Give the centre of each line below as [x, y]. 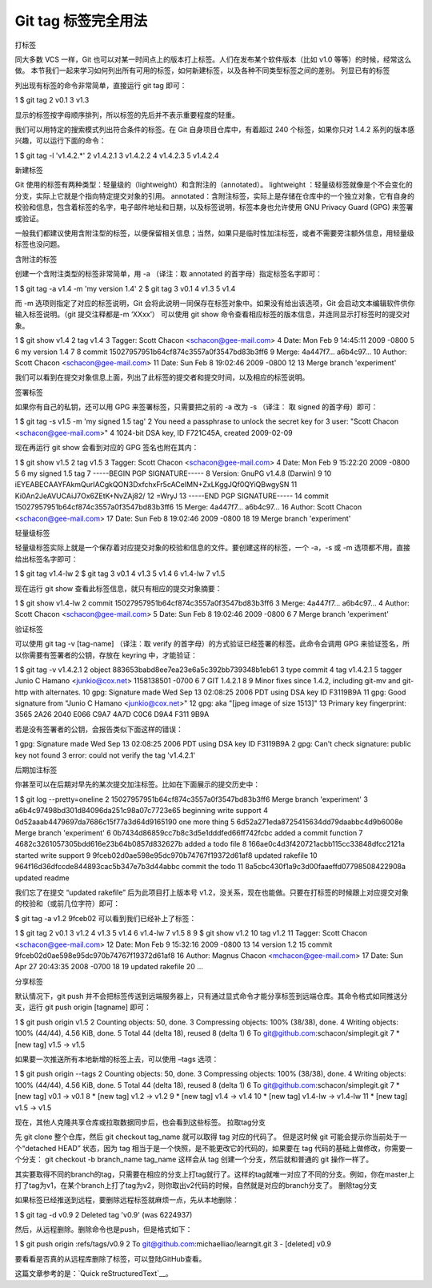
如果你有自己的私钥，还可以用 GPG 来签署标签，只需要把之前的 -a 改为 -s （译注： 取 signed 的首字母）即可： [196, 407]
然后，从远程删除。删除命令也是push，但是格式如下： [104, 1230]
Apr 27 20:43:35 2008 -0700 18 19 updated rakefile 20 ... [109, 967]
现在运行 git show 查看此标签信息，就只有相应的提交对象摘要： [118, 588]
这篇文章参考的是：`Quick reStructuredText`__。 [94, 1274]
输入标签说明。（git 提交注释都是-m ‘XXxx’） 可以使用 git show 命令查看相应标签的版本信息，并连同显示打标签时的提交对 [212, 314]
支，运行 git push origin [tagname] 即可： [83, 1007]
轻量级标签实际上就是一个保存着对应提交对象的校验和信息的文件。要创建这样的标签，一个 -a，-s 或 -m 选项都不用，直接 [213, 548]
